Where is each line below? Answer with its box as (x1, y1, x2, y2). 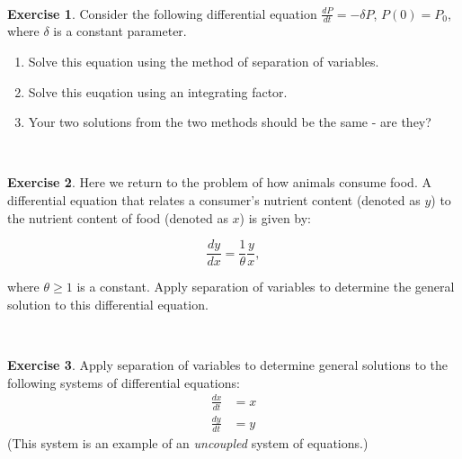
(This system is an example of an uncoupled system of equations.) (7, 433, 369, 452)
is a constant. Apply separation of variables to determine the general (76, 277, 455, 296)
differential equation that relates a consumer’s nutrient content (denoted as (7, 190, 421, 209)
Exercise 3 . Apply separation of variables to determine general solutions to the (7, 355, 449, 374)
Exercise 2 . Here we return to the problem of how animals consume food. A (7, 173, 431, 192)
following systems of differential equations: (7, 373, 240, 391)
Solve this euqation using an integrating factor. (28, 82, 288, 101)
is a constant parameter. (53, 22, 187, 40)
